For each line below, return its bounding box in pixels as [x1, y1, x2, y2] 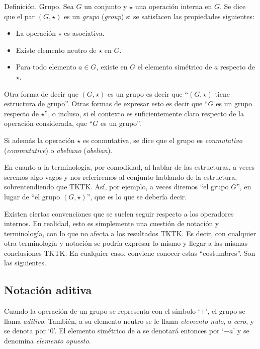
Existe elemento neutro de [16, 44, 97, 55]
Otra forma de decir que [4, 88, 78, 99]
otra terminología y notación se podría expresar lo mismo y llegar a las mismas [4, 238, 248, 248]
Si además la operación [4, 134, 75, 145]
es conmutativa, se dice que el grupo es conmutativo [82, 134, 242, 145]
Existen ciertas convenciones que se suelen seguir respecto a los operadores [4, 208, 234, 219]
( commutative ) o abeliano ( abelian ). [4, 145, 113, 155]
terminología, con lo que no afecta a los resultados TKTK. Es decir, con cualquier [4, 228, 256, 238]
